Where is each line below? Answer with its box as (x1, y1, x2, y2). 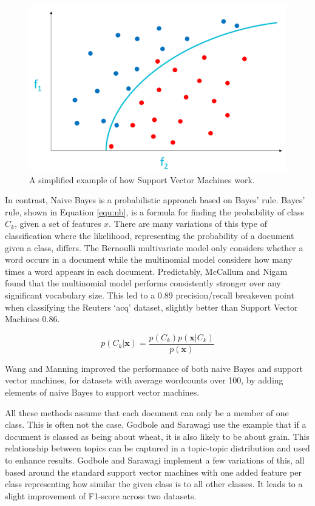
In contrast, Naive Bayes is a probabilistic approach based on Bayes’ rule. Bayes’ (5, 194, 305, 206)
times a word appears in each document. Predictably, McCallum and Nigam (5, 265, 288, 277)
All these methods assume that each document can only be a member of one (5, 406, 289, 419)
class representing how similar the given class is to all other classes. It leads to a (5, 477, 303, 490)
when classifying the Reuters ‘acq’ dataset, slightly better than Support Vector (5, 300, 298, 313)
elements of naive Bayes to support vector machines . (5, 386, 200, 399)
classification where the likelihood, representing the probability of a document (5, 229, 294, 242)
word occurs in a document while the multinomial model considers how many (5, 253, 293, 266)
